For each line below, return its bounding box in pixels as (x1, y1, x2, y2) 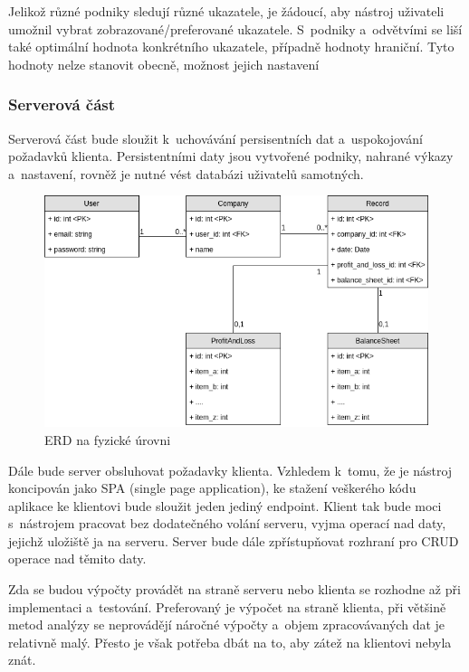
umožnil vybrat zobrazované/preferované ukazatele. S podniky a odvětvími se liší (8, 19, 463, 38)
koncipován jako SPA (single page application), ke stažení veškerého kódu (8, 478, 416, 497)
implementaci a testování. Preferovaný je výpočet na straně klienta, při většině (8, 597, 446, 616)
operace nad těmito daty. (8, 549, 147, 568)
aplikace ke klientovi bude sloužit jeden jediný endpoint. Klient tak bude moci (8, 496, 442, 515)
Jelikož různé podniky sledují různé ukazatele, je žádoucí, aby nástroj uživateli (8, 2, 445, 20)
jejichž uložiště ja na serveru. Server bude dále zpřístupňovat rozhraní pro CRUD (8, 531, 459, 550)
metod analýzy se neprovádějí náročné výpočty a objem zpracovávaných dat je (8, 615, 445, 634)
